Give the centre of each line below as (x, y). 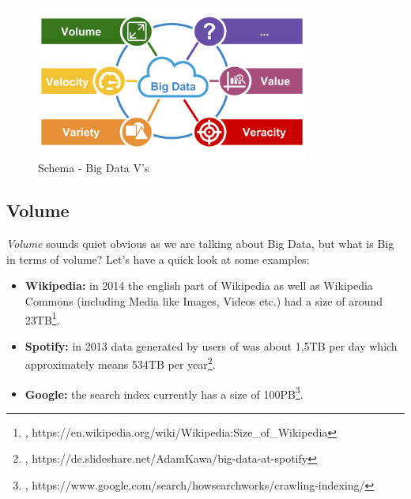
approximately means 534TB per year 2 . (120, 363)
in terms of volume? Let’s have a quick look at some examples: (158, 259)
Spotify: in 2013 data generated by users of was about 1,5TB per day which (211, 345)
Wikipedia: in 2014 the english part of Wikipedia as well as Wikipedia (199, 285)
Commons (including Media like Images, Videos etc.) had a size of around (204, 300)
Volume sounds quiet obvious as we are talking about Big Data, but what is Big (200, 244)
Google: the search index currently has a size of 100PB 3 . (164, 392)
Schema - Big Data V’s (94, 168)
